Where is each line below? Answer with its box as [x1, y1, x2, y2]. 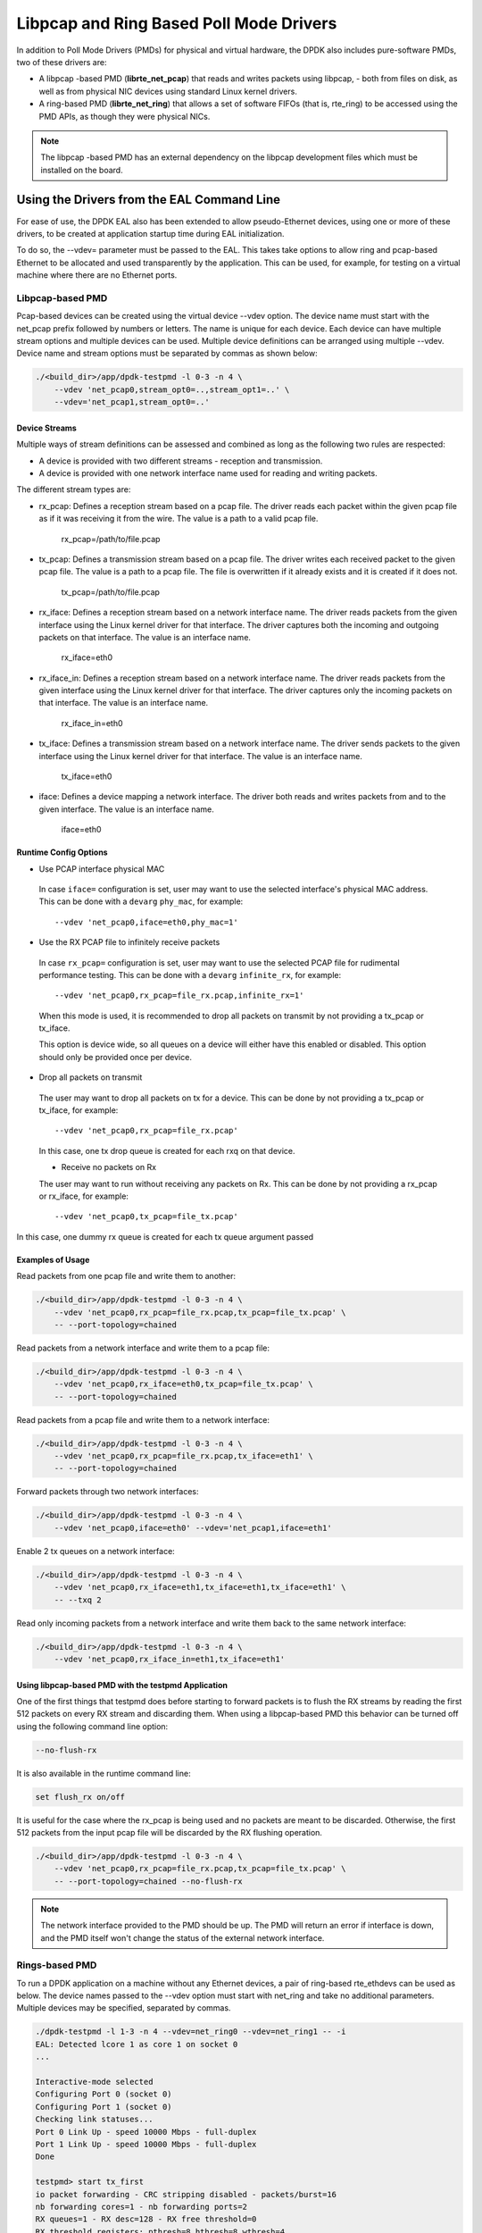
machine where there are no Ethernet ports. [16, 270, 178, 280]
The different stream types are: [16, 484, 131, 495]
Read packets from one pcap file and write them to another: [16, 1271, 237, 1282]
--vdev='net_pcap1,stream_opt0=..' [54, 397, 210, 407]
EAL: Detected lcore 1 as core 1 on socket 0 [35, 2039, 238, 2049]
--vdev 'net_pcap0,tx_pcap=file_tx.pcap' [54, 1211, 238, 1222]
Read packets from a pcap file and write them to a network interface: [16, 1414, 270, 1425]
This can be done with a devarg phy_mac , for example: [38, 896, 244, 907]
